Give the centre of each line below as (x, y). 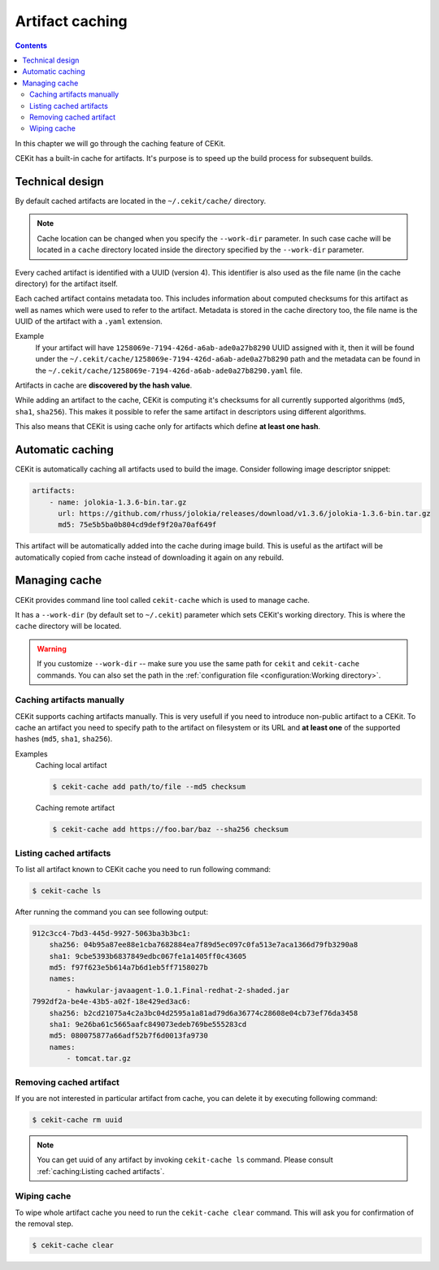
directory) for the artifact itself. (66, 284)
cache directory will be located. (68, 626)
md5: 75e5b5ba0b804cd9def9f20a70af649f (137, 525)
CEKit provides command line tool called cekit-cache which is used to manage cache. (163, 600)
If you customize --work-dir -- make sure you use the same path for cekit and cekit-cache (198, 664)
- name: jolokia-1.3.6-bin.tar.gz (118, 502)
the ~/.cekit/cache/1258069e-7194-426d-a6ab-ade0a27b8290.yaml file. (169, 371)
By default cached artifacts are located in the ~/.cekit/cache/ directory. (141, 201)
